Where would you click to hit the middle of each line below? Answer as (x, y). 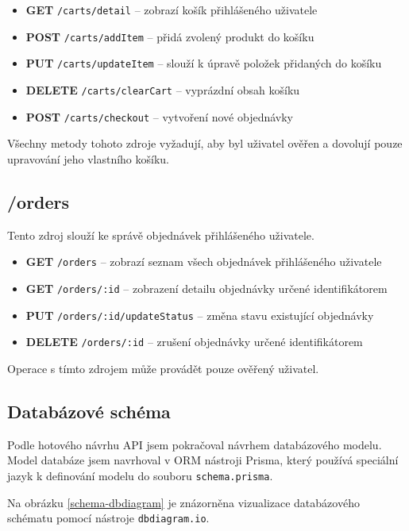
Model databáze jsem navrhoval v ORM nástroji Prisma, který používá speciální (203, 460)
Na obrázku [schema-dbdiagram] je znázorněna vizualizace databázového (183, 502)
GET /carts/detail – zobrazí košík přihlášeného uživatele (172, 10)
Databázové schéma (89, 411)
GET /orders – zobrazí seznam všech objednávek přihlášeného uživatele (204, 262)
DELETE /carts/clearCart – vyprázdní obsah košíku (163, 89)
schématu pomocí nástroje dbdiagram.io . (108, 518)
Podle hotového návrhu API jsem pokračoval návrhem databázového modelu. (195, 444)
